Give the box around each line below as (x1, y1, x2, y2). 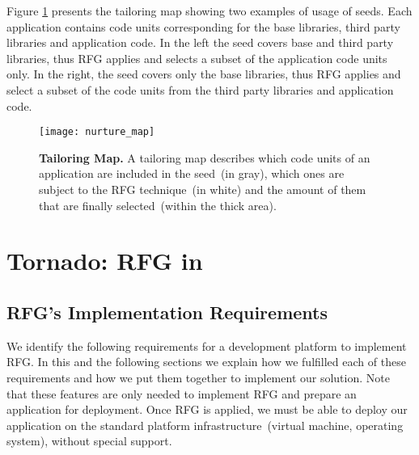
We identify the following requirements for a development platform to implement (6, 337, 407, 354)
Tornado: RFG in (6, 244, 203, 277)
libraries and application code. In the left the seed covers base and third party (6, 34, 394, 51)
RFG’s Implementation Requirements (6, 299, 328, 324)
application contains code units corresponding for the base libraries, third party (6, 18, 400, 35)
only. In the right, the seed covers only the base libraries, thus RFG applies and (6, 65, 401, 82)
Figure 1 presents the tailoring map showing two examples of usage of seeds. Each (6, 2, 413, 19)
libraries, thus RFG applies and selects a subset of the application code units (6, 49, 387, 66)
